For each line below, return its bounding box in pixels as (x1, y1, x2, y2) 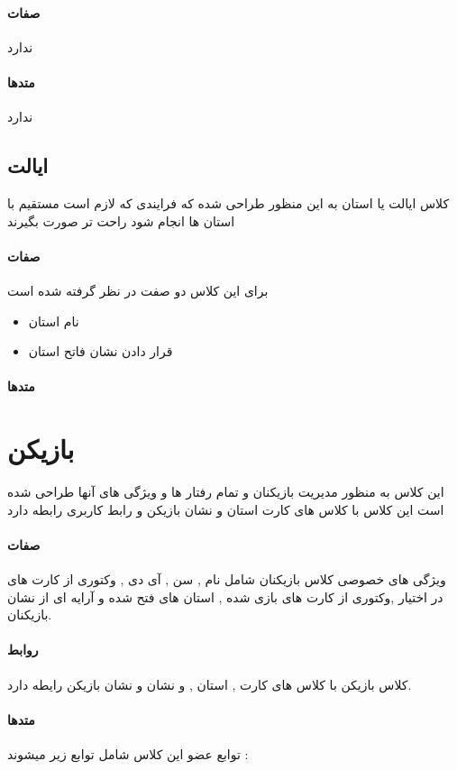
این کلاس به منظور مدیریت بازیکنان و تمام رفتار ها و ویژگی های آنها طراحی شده (7, 482, 444, 501)
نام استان (28, 311, 79, 330)
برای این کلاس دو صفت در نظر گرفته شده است (7, 280, 269, 299)
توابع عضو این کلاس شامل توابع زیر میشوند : (7, 745, 249, 764)
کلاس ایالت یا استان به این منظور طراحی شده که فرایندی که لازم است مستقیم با (7, 193, 450, 212)
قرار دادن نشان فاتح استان (28, 342, 173, 361)
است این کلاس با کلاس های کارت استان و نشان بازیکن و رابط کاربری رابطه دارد (7, 500, 444, 518)
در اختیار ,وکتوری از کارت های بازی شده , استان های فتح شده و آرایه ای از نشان (7, 587, 443, 606)
